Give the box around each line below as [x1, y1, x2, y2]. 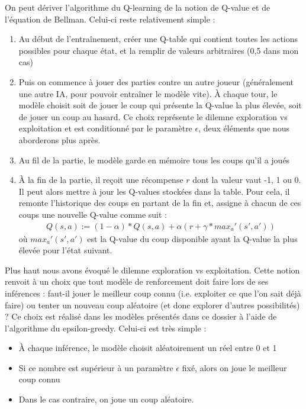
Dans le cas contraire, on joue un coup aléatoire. [18, 393, 194, 405]
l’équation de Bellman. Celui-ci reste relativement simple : [5, 12, 215, 25]
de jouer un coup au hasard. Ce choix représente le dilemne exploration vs [18, 110, 288, 123]
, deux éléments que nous [198, 122, 289, 134]
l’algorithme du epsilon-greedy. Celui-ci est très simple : [5, 321, 207, 334]
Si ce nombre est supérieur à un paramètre [18, 361, 173, 373]
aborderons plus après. [18, 133, 101, 146]
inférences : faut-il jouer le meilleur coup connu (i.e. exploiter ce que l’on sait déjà [5, 286, 301, 299]
